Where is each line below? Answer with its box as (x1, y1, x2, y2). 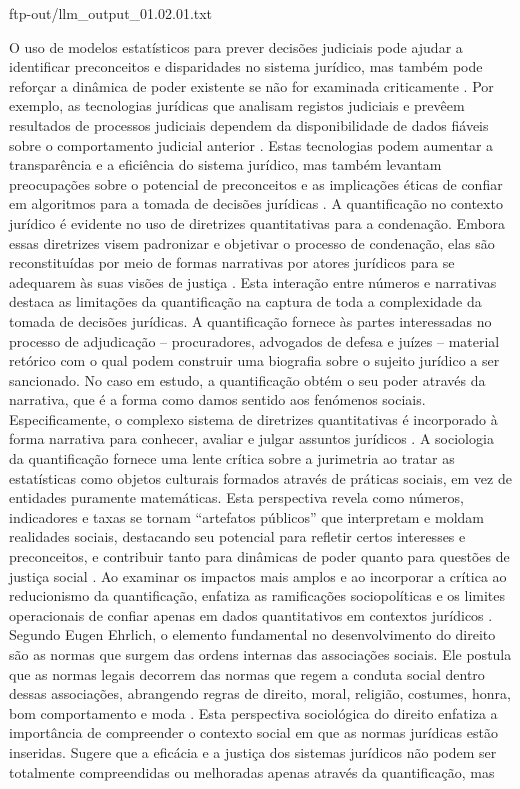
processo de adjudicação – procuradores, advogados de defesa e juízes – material (9, 330, 500, 351)
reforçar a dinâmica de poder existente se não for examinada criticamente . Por (9, 75, 494, 96)
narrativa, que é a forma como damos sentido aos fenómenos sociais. (9, 389, 426, 410)
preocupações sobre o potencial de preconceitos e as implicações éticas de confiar (9, 173, 503, 194)
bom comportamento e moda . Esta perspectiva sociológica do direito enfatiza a (9, 702, 498, 723)
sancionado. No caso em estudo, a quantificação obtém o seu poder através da (9, 369, 486, 390)
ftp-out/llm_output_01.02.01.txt (9, 3, 213, 23)
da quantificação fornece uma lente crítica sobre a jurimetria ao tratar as (9, 448, 455, 469)
